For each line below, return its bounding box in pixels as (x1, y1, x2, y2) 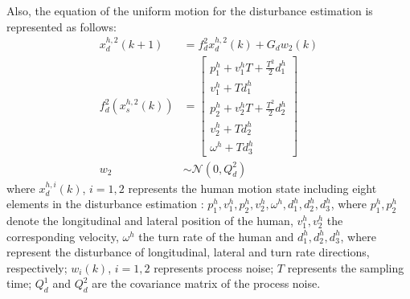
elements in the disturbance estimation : (6, 195, 204, 212)
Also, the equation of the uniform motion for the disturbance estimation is (6, 2, 373, 18)
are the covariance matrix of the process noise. (92, 275, 321, 292)
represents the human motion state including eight (128, 179, 377, 196)
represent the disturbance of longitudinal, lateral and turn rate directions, (6, 244, 370, 260)
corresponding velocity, (6, 227, 119, 244)
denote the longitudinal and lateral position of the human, (6, 212, 293, 229)
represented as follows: (6, 18, 117, 35)
